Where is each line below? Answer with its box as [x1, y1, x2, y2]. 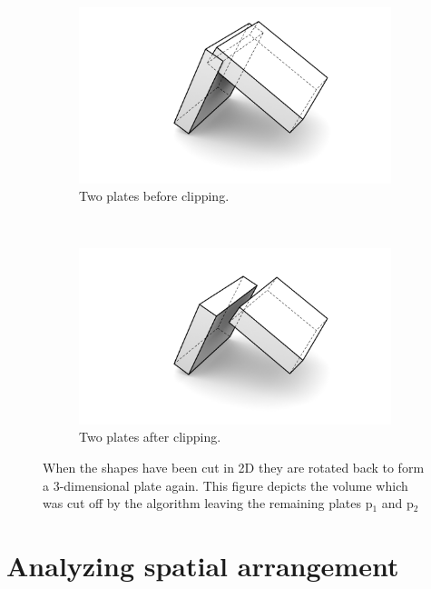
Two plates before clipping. [79, 186, 230, 205]
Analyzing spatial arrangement [6, 546, 399, 584]
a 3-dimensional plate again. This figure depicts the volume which [43, 475, 408, 494]
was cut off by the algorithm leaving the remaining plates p [43, 494, 373, 513]
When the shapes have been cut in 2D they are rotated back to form [43, 457, 425, 476]
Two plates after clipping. [79, 427, 221, 446]
